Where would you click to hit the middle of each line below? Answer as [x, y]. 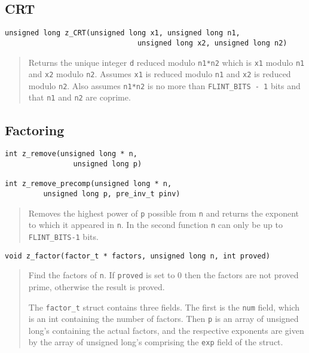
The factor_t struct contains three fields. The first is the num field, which [164, 307]
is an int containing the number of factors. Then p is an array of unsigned [163, 319]
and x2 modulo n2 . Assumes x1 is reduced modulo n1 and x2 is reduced [160, 74]
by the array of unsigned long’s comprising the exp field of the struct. [156, 342]
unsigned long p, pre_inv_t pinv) [112, 194]
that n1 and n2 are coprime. [79, 97]
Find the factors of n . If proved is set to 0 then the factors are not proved [163, 275]
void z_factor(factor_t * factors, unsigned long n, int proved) [137, 256]
